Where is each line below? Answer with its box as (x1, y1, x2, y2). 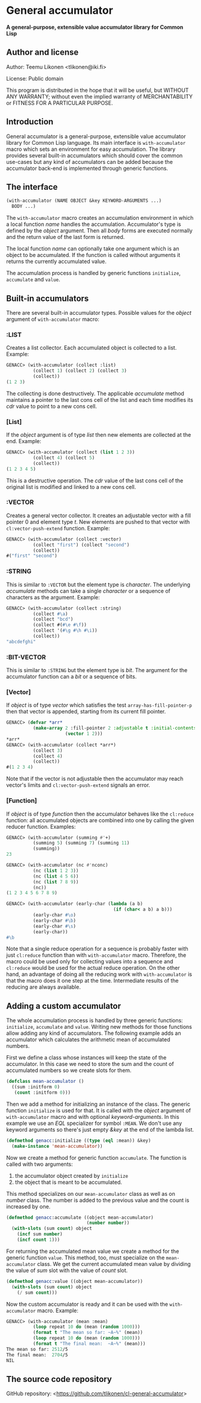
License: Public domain (6, 74, 64, 82)
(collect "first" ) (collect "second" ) (32, 542, 130, 548)
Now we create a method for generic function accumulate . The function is (6, 1154, 187, 1161)
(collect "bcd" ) (32, 616, 74, 622)
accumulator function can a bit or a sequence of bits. (6, 673, 137, 680)
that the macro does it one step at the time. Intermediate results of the (6, 977, 179, 984)
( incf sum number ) (17, 1231, 63, 1237)
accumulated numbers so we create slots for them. (6, 1067, 132, 1074)
